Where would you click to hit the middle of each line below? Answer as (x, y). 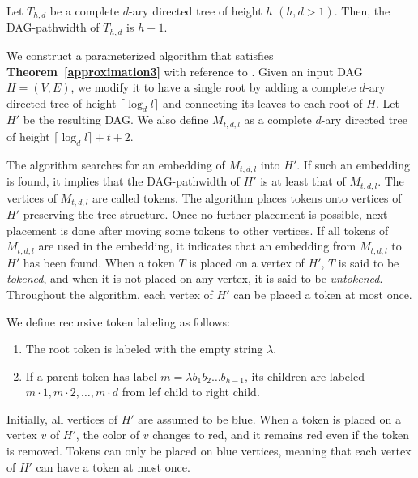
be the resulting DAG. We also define (116, 119)
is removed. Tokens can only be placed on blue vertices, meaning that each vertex (209, 451)
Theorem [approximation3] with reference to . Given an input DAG (185, 71)
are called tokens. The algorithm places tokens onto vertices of (247, 197)
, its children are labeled (305, 376)
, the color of (108, 435)
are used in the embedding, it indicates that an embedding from (197, 246)
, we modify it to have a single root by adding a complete (213, 87)
